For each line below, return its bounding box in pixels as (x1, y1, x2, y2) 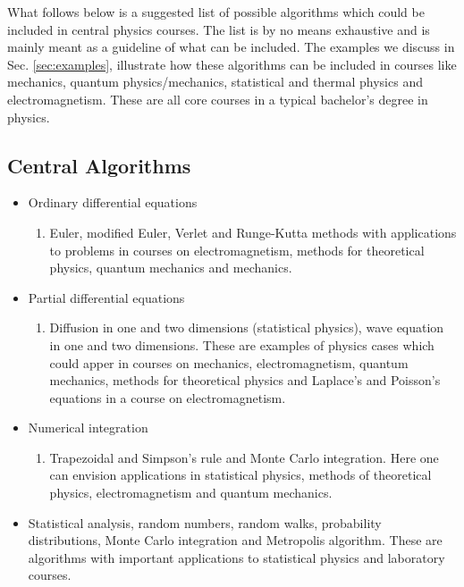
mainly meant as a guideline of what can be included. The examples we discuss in (7, 38, 455, 56)
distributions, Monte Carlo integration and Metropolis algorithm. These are (28, 531, 443, 549)
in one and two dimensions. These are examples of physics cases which (49, 335, 434, 354)
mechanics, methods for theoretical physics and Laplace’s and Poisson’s (49, 371, 441, 390)
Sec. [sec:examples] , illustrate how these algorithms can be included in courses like (7, 55, 457, 73)
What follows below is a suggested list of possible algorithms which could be (7, 3, 425, 21)
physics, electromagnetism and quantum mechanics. (49, 483, 333, 502)
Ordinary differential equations (28, 193, 198, 212)
